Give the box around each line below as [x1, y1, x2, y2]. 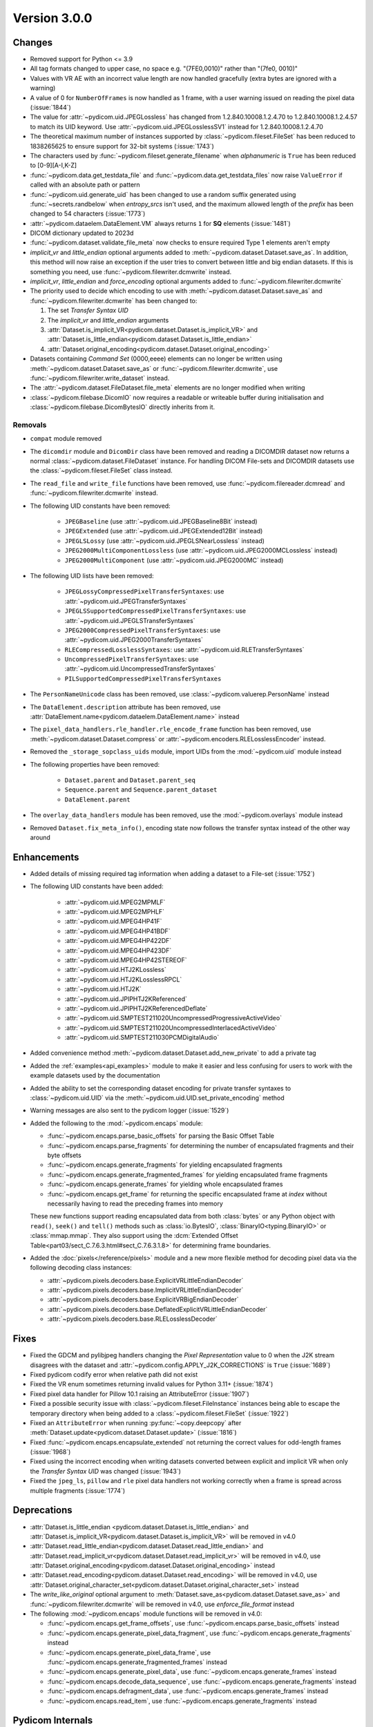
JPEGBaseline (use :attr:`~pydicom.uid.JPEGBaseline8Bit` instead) [64, 517, 258, 525]
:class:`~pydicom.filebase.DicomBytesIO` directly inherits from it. [30, 403, 216, 411]
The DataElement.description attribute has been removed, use [30, 703, 221, 711]
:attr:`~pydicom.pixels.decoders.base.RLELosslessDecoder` [47, 1315, 218, 1323]
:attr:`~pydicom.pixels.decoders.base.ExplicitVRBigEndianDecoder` [47, 1295, 239, 1304]
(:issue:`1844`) [30, 104, 72, 112]
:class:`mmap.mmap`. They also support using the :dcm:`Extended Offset [30, 1232, 238, 1240]
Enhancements [12, 851, 79, 863]
